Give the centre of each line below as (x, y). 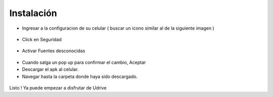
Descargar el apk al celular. (50, 69)
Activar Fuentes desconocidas (54, 51)
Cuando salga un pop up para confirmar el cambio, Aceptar (84, 62)
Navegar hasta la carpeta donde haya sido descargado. (80, 76)
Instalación (33, 13)
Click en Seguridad (42, 39)
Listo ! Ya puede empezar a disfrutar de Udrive (58, 87)
